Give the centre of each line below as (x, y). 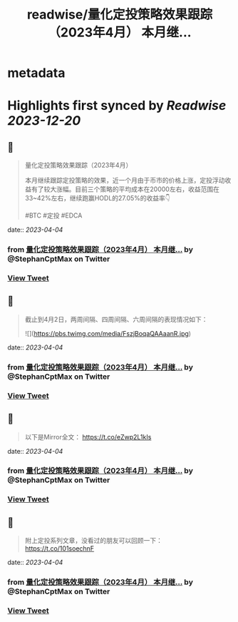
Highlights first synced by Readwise (117, 106)
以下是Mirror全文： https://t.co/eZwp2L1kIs (88, 437)
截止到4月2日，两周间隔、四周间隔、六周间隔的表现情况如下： (116, 319)
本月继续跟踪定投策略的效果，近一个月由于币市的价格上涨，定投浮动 (125, 180)
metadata (36, 73)
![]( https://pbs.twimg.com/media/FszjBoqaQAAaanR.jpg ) (108, 333)
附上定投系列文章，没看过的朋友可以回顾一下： (93, 541)
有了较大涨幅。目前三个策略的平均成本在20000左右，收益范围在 (125, 189)
